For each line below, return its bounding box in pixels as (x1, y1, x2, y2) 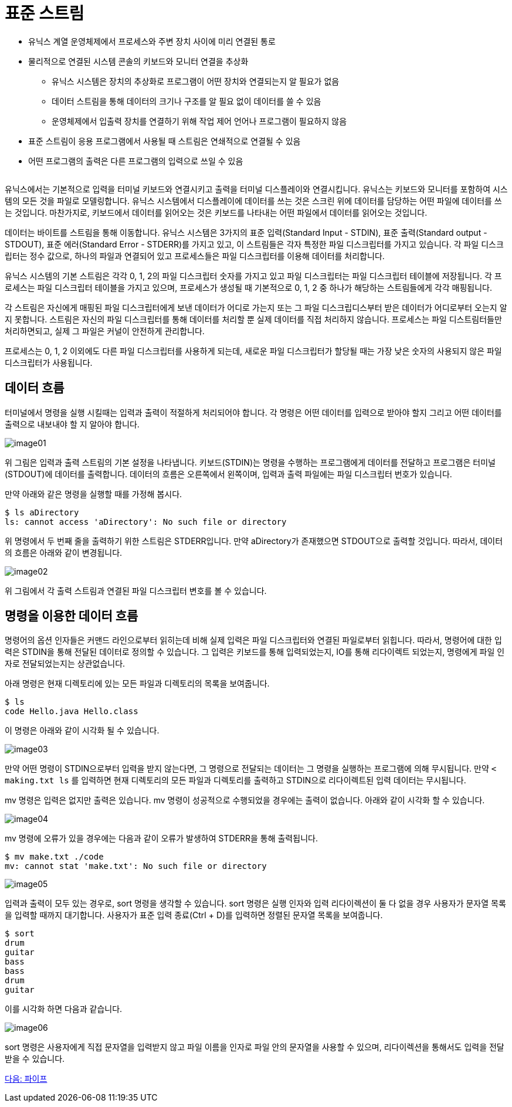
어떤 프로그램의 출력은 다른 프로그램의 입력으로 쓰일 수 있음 (28, 155, 243, 166)
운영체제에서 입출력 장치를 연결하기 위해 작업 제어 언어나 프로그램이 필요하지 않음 (52, 116, 347, 126)
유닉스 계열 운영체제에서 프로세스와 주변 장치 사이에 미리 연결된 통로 (28, 36, 276, 46)
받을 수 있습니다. (5, 1054, 65, 1064)
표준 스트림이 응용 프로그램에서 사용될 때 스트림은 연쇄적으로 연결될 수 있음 (28, 135, 301, 146)
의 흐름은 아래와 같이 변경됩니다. (5, 547, 123, 558)
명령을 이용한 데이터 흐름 (5, 609, 138, 624)
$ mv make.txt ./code (5, 852, 104, 862)
